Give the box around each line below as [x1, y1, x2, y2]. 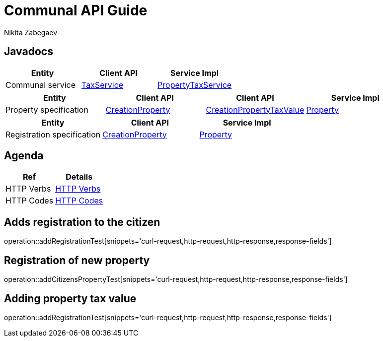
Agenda [4, 149, 44, 162]
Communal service [5, 79, 76, 90]
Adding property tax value [4, 292, 137, 305]
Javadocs [4, 45, 53, 58]
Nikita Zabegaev [4, 28, 58, 37]
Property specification [5, 104, 88, 115]
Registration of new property [4, 254, 150, 267]
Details [66, 172, 93, 182]
